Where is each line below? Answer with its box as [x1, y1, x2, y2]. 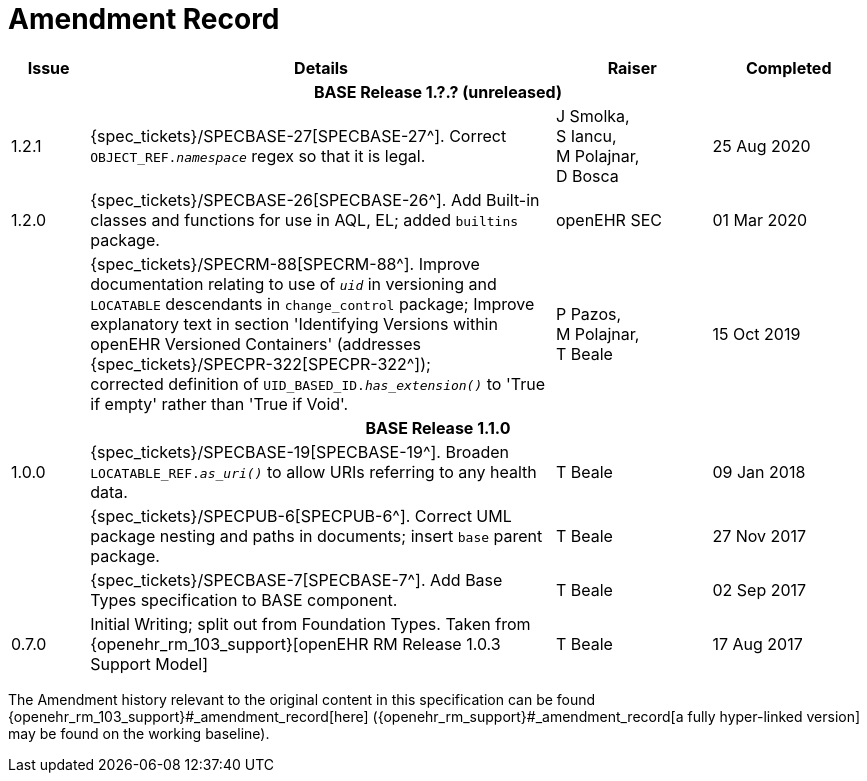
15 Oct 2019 [712, 323, 801, 344]
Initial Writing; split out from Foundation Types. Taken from [90, 613, 531, 634]
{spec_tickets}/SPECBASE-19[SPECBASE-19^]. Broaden [90, 441, 509, 462]
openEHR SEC [555, 209, 662, 230]
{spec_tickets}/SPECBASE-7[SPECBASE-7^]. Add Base [90, 569, 503, 590]
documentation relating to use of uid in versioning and [90, 273, 497, 294]
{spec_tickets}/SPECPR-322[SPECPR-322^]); [90, 353, 431, 374]
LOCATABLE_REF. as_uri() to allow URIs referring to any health [90, 461, 537, 482]
